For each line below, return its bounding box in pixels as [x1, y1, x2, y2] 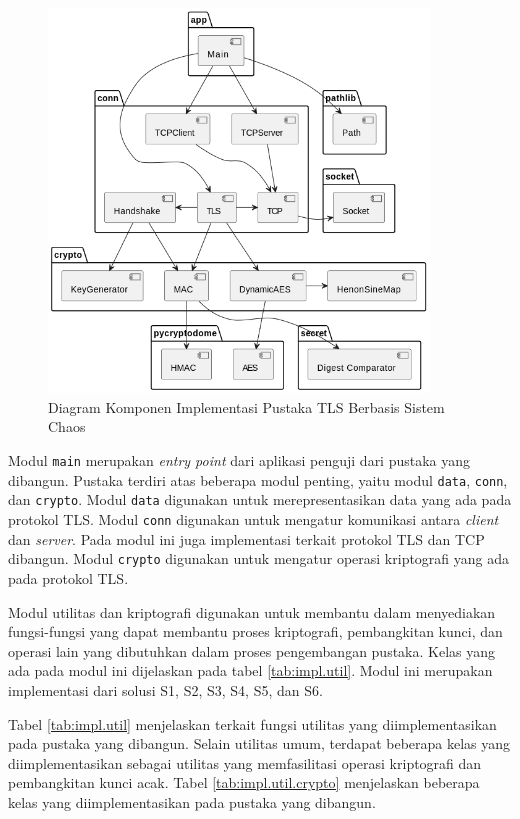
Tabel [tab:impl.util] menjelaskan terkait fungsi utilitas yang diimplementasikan [8, 713, 497, 734]
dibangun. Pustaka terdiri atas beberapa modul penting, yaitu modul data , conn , [8, 469, 508, 490]
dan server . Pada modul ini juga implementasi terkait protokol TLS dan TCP [8, 528, 485, 549]
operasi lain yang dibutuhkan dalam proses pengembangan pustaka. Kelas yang [8, 640, 496, 661]
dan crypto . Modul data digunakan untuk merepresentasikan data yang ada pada [8, 489, 512, 510]
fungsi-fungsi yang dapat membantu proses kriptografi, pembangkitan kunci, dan [8, 621, 503, 642]
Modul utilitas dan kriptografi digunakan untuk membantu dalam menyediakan [8, 601, 496, 622]
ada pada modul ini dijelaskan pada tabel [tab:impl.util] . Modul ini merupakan [8, 660, 493, 681]
